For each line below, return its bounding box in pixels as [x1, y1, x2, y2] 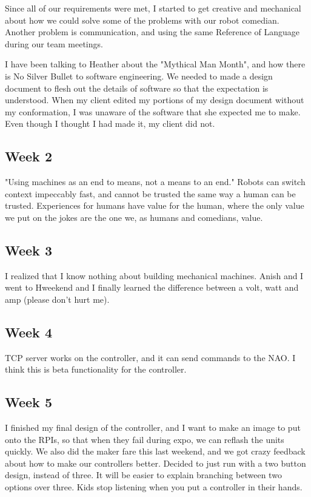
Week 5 [5, 393, 52, 411]
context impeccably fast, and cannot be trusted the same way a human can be [5, 187, 296, 200]
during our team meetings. [5, 37, 103, 50]
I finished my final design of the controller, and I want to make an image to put [5, 421, 301, 434]
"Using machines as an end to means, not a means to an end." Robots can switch [5, 175, 306, 188]
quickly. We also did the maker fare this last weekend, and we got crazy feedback [5, 445, 306, 458]
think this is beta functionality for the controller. [5, 363, 187, 376]
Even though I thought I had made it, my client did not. [5, 117, 215, 130]
